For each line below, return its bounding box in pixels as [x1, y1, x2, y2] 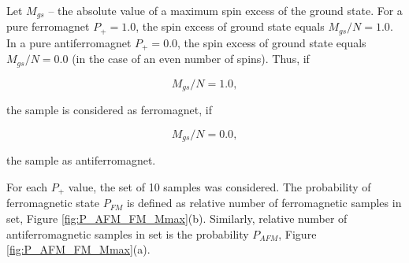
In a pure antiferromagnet [6, 34, 132, 50]
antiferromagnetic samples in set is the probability [6, 225, 249, 242]
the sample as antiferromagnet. [6, 152, 156, 169]
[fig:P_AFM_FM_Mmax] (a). [6, 241, 151, 257]
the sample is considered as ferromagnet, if [6, 102, 212, 118]
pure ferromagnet [6, 18, 90, 35]
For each [6, 178, 47, 194]
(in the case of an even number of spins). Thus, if [72, 50, 310, 67]
